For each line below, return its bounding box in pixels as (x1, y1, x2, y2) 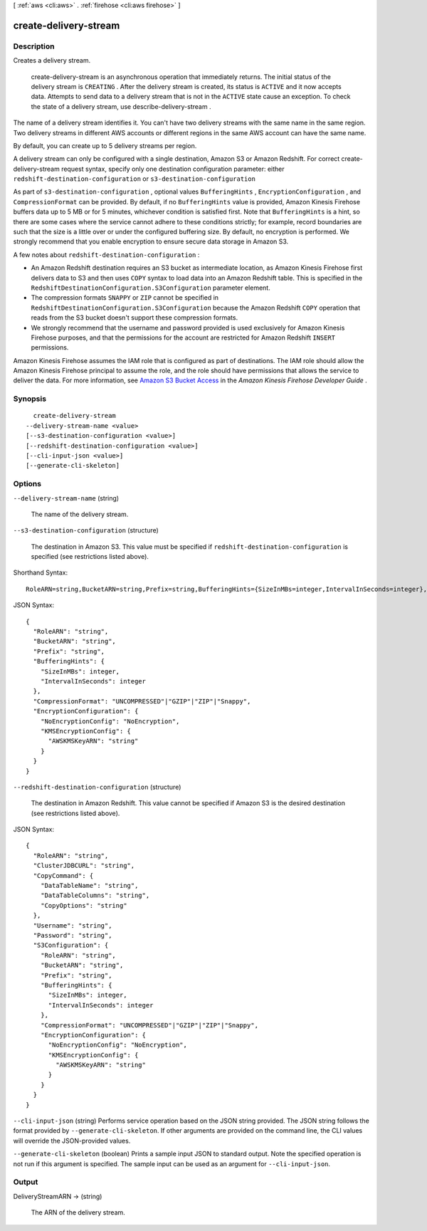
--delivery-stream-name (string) (13, 493, 120, 502)
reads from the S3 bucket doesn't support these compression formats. (31, 313, 238, 322)
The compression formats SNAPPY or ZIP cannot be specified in (31, 293, 219, 302)
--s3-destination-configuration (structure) (13, 526, 159, 535)
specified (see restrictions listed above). (31, 552, 149, 561)
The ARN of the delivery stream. (31, 1208, 126, 1217)
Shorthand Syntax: (13, 568, 68, 577)
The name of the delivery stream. (31, 510, 129, 518)
